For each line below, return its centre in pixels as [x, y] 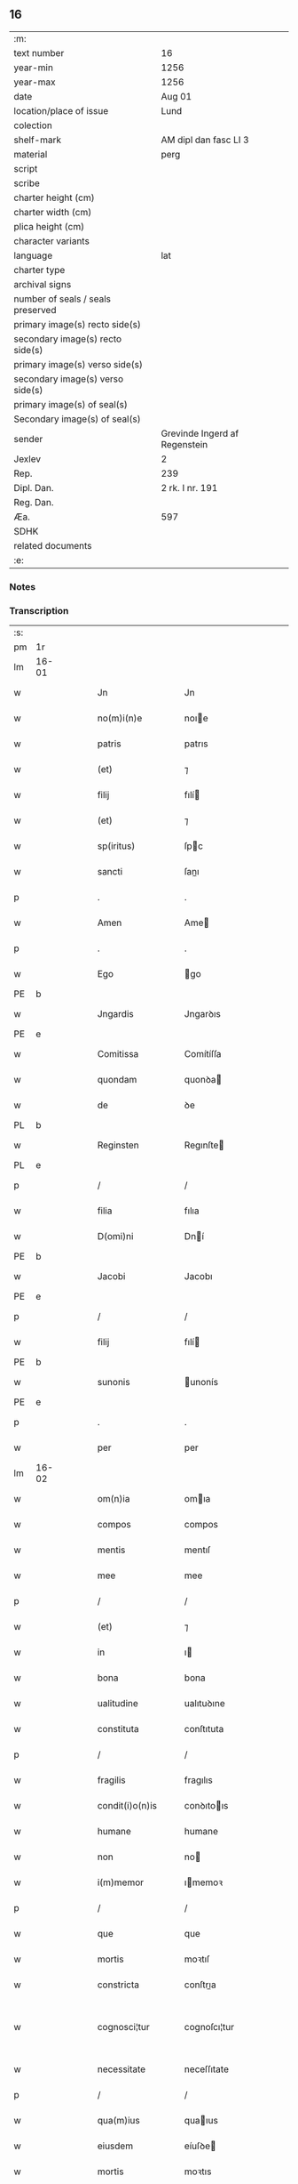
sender [28, 439]
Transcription [39, 610]
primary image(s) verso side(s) [78, 364]
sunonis [114, 1382]
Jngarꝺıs [203, 1014]
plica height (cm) [49, 226]
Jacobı [198, 1277]
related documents [53, 545]
